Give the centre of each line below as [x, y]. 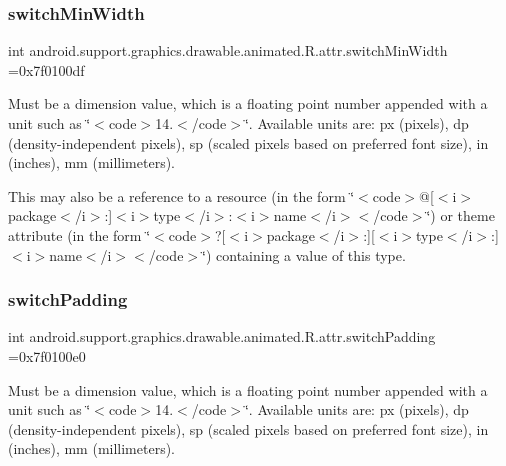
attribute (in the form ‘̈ [79, 234]
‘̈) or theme [460, 215]
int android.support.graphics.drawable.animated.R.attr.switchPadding [222, 336]
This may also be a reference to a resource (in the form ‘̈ [181, 195]
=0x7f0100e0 [47, 355]
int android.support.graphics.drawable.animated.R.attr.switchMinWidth [228, 50]
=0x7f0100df [46, 69]
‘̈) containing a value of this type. [304, 254]
